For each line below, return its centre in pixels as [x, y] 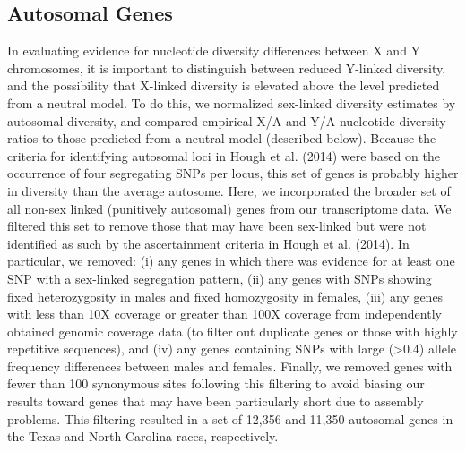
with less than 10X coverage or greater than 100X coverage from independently [224, 314]
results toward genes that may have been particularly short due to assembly [216, 401]
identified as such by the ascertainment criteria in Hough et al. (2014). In [208, 243]
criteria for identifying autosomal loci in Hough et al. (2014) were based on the [224, 155]
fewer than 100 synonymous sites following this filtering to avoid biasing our [216, 383]
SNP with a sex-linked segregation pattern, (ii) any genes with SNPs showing [220, 278]
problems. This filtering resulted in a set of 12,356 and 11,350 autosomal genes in [230, 418]
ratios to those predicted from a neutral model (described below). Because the [222, 138]
